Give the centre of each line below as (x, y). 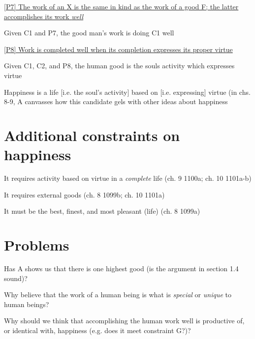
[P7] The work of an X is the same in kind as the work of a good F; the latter (121, 6)
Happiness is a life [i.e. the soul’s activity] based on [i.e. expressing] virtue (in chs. (127, 92)
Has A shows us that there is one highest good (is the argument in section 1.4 (121, 268)
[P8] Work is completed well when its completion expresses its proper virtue (118, 49)
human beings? (27, 304)
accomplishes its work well (44, 16)
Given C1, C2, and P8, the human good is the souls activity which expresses (119, 66)
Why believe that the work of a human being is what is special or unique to (118, 295)
